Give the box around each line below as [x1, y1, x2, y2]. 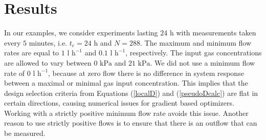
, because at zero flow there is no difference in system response [48, 67, 244, 78]
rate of [4, 67, 25, 78]
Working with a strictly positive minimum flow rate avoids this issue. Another [4, 107, 249, 118]
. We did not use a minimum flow [150, 57, 255, 68]
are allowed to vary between [4, 57, 92, 68]
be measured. [4, 128, 46, 138]
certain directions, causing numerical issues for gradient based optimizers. [4, 97, 234, 108]
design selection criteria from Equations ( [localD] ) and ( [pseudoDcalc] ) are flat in [4, 87, 258, 98]
